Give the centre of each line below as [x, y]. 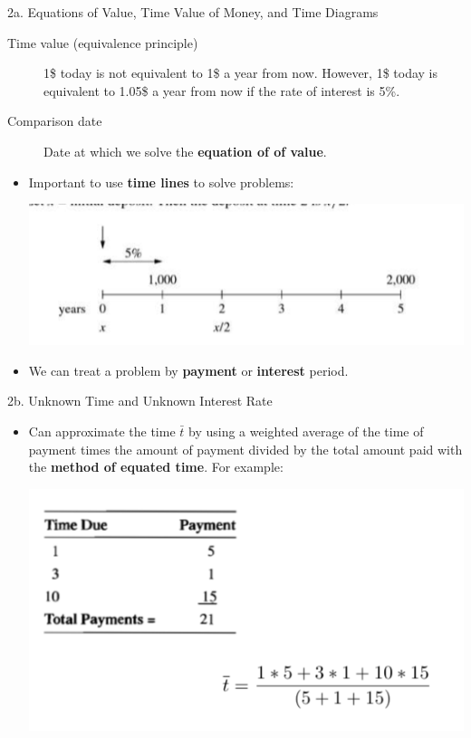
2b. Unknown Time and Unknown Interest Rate [140, 401]
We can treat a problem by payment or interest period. [188, 370]
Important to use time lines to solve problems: [161, 182]
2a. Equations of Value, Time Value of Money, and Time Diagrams [193, 12]
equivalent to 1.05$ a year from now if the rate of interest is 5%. [222, 90]
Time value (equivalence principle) [103, 42]
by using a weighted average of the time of [306, 431]
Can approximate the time [102, 431]
